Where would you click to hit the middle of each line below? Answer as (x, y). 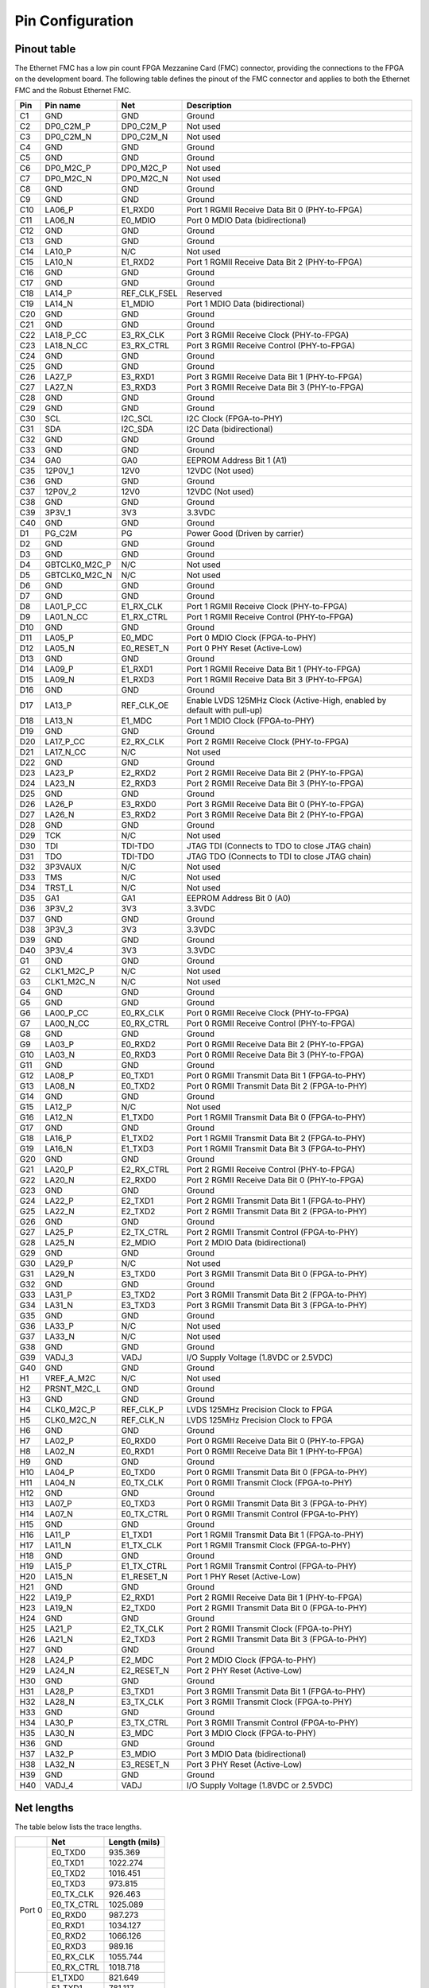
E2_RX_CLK (143, 742)
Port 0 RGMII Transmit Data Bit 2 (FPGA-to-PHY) (277, 1086)
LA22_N (60, 1211)
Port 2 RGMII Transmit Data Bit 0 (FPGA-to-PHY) (277, 1608)
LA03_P (60, 1044)
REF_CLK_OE (145, 705)
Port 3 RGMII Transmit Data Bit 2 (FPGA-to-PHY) (277, 1295)
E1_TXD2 (137, 1139)
